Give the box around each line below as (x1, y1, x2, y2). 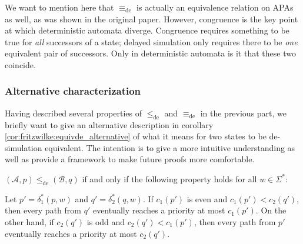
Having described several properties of (5, 106, 142, 119)
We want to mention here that (5, 1, 114, 13)
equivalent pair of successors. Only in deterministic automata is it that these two (5, 47, 296, 59)
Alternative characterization (5, 83, 141, 98)
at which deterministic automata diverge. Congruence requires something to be (5, 24, 289, 36)
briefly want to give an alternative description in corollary (5, 118, 214, 131)
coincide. (5, 58, 36, 71)
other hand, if (5, 215, 54, 228)
